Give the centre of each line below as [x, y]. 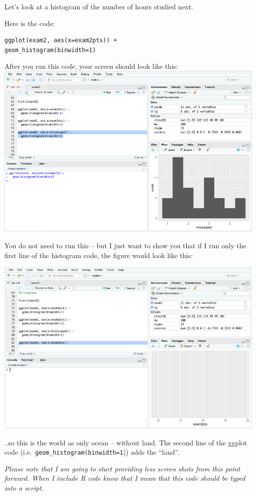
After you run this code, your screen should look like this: [91, 66]
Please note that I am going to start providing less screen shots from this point [122, 468]
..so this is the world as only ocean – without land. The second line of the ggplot [126, 442]
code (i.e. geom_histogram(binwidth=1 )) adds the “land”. [92, 452]
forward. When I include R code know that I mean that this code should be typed [125, 478]
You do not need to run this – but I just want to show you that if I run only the [125, 246]
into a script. [24, 488]
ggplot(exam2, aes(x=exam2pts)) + [61, 41]
